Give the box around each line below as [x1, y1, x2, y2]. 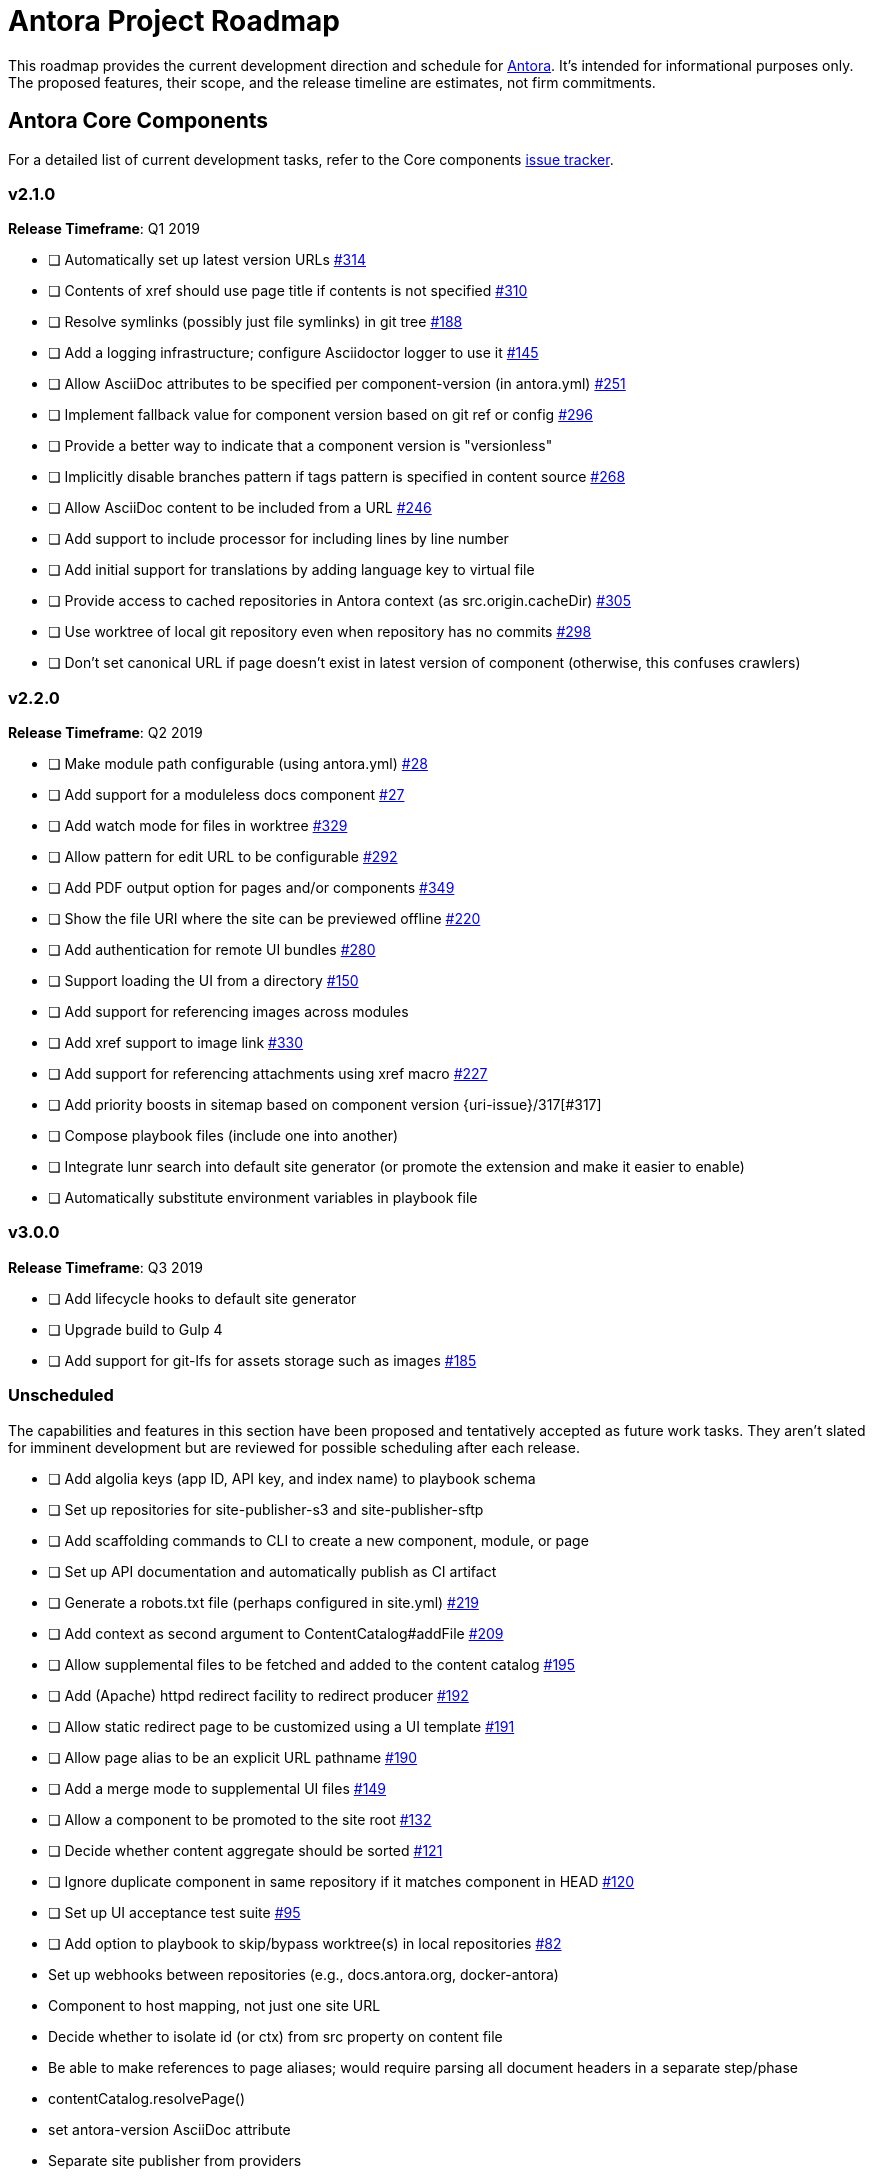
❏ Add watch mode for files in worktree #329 [48, 817, 348, 835]
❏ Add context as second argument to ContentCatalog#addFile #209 [48, 1624, 504, 1642]
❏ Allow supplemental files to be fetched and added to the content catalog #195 [48, 1655, 576, 1673]
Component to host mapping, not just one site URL [48, 1996, 381, 2014]
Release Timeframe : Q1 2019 [8, 220, 200, 238]
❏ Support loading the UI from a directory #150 [48, 972, 359, 990]
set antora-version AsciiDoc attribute [48, 2120, 291, 2138]
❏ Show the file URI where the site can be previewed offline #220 [48, 910, 481, 928]
